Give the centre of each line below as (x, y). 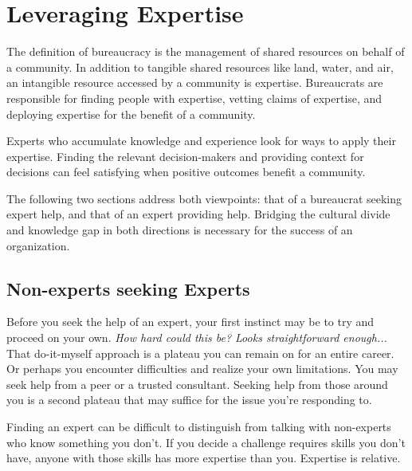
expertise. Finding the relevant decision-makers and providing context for (185, 156)
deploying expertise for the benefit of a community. (131, 114)
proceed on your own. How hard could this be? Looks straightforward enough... (197, 338)
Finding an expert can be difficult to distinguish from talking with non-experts (199, 427)
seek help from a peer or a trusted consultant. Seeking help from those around (197, 384)
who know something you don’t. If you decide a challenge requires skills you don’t (206, 442)
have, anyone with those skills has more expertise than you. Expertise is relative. (204, 458)
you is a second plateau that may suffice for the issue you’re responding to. (189, 400)
